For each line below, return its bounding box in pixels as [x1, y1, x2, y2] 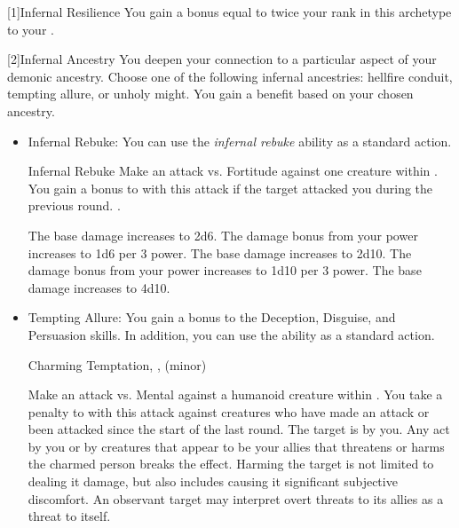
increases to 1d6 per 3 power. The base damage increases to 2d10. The [28, 243, 412, 262]
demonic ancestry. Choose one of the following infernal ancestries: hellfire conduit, [7, 67, 453, 85]
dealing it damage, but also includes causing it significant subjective [28, 472, 398, 491]
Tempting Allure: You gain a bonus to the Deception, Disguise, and [28, 308, 396, 327]
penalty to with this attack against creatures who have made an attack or [28, 402, 430, 421]
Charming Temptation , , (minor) [28, 355, 207, 374]
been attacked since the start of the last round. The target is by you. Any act [28, 420, 450, 438]
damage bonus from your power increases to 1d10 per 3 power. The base [28, 261, 422, 280]
